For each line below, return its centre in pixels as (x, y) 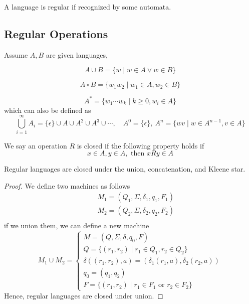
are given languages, (77, 54)
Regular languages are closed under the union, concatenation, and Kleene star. (125, 169)
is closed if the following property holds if (141, 145)
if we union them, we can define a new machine (77, 225)
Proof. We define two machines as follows (67, 185)
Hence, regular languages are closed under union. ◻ (84, 295)
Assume (16, 54)
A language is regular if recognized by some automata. (88, 7)
